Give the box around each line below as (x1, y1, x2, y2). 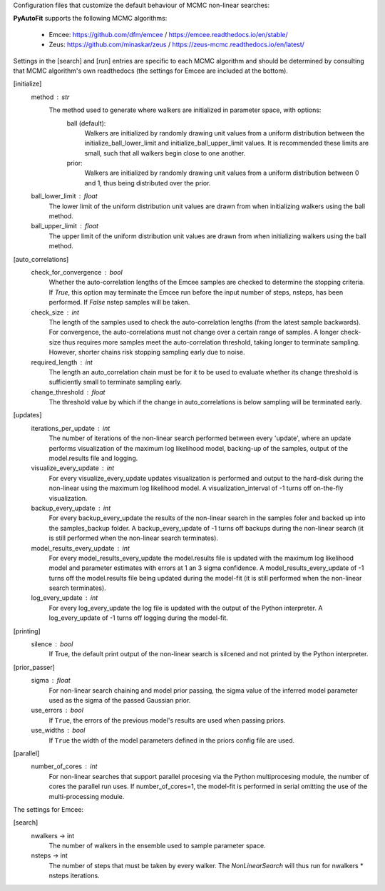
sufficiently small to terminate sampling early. (48, 378, 183, 387)
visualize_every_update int (31, 464, 115, 472)
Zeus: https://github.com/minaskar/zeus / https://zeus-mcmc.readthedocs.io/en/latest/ (48, 40, 304, 49)
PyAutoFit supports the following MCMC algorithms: (13, 14, 168, 23)
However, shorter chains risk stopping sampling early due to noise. (48, 348, 245, 357)
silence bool (31, 640, 73, 648)
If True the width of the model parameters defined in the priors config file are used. (48, 735, 295, 745)
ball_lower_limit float (31, 192, 98, 200)
